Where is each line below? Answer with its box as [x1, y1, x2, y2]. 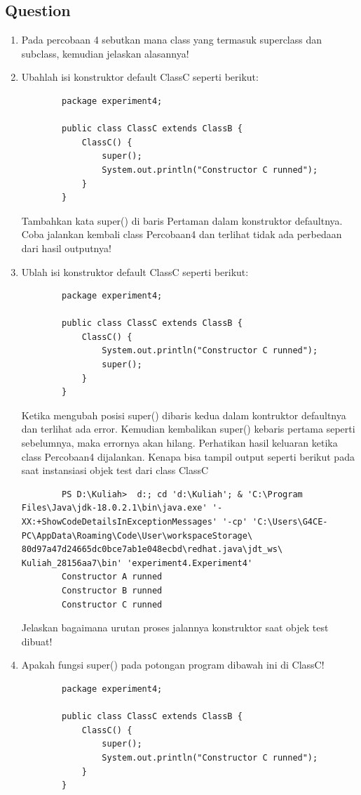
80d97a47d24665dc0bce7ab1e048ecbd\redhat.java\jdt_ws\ [21, 544, 283, 555]
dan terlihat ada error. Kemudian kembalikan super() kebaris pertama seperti [21, 421, 355, 436]
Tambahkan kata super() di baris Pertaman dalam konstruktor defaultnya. [21, 213, 343, 228]
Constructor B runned [62, 585, 163, 596]
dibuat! [21, 633, 53, 648]
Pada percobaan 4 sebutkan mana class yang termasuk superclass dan [21, 32, 322, 47]
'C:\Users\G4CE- [252, 517, 328, 527]
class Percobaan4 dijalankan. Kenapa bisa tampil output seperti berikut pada [21, 449, 355, 464]
